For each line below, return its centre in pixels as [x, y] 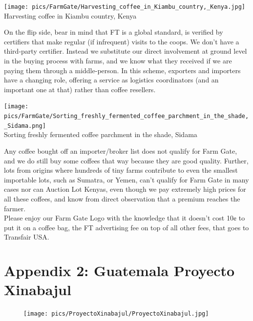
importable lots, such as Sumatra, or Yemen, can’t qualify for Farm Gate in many [126, 179]
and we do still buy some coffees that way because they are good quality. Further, [126, 160]
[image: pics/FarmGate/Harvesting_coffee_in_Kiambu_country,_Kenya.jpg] [125, 7]
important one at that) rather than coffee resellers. [80, 89]
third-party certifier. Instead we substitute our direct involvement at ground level [126, 51]
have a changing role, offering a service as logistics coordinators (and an [111, 80]
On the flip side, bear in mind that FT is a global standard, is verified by [114, 32]
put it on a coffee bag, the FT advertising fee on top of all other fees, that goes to [126, 227]
